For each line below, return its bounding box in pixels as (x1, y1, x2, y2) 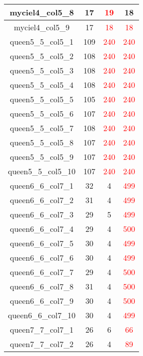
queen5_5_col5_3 (10, 65, 74, 76)
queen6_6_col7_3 (10, 209, 74, 220)
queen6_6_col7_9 (10, 295, 74, 306)
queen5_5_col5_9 (10, 151, 74, 162)
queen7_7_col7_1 (10, 324, 74, 335)
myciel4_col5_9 (14, 21, 70, 33)
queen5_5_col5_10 (8, 165, 76, 177)
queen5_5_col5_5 (10, 93, 74, 105)
